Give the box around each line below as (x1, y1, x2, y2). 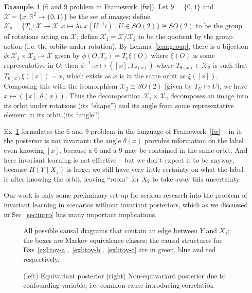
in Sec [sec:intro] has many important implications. (4, 209, 157, 219)
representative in (4, 59, 54, 70)
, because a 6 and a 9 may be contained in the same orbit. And (59, 145, 248, 155)
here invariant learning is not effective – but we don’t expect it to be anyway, (4, 154, 234, 165)
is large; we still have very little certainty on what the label (67, 164, 244, 174)
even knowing (4, 145, 44, 155)
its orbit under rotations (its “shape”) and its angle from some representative (4, 100, 234, 110)
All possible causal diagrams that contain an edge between (23, 225, 198, 236)
